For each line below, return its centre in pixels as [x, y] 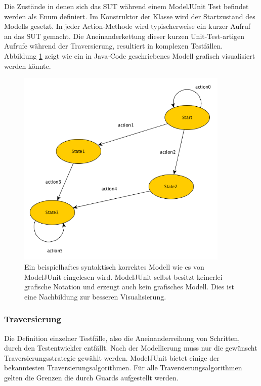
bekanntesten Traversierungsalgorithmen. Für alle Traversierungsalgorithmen [123, 368]
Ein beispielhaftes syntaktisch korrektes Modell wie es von [114, 267]
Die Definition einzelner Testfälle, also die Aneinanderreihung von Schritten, [122, 338]
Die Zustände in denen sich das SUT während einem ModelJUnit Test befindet [126, 6]
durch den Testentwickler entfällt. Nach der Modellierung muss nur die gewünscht [131, 348]
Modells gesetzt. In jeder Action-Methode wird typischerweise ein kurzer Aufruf [127, 26]
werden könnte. [28, 66]
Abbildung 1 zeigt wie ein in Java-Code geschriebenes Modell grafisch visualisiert [130, 55]
